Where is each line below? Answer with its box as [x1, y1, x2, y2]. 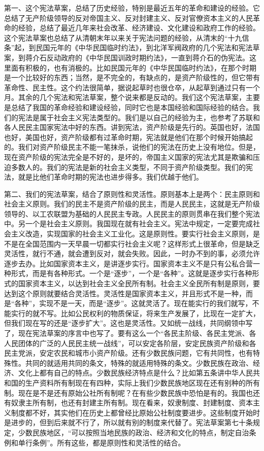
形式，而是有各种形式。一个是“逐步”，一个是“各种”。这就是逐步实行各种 [11, 268, 252, 279]
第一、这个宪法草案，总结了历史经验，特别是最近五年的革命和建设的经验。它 [4, 3, 260, 13]
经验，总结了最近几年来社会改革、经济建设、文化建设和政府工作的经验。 [18, 22, 260, 33]
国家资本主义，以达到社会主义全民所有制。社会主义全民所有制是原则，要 [18, 278, 260, 289]
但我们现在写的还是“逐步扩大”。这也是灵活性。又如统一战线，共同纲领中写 [4, 318, 253, 328]
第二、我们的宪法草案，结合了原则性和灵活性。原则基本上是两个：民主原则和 [4, 188, 260, 199]
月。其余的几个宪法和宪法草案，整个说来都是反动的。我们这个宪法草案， [4, 92, 246, 102]
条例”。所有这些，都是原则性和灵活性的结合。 [32, 437, 185, 447]
